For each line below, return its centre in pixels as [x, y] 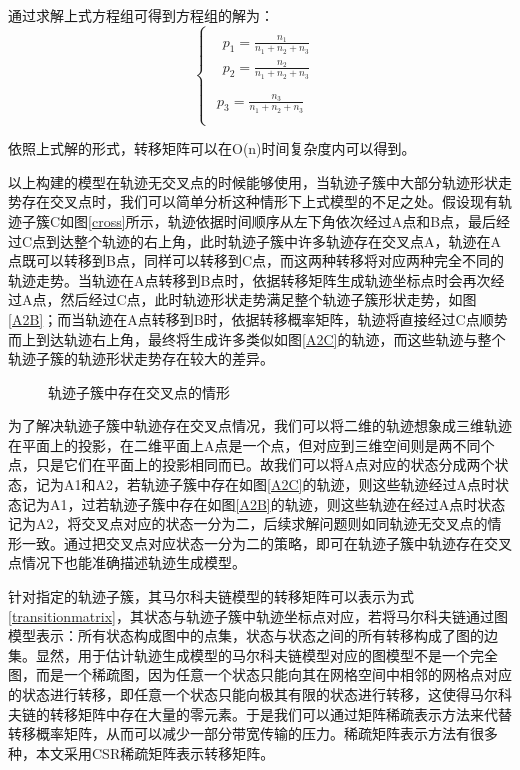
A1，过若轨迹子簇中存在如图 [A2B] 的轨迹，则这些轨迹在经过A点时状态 [277, 503]
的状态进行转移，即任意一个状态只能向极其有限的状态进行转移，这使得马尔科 [260, 694]
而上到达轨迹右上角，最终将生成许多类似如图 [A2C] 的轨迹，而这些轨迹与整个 [257, 338]
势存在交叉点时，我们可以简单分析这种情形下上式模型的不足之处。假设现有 [253, 201]
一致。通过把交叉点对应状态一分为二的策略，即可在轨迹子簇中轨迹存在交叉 [266, 542]
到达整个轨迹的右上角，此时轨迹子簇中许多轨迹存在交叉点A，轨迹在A [274, 240]
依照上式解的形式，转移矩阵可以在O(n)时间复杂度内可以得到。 [212, 148]
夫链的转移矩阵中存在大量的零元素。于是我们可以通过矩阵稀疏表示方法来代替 [260, 713]
